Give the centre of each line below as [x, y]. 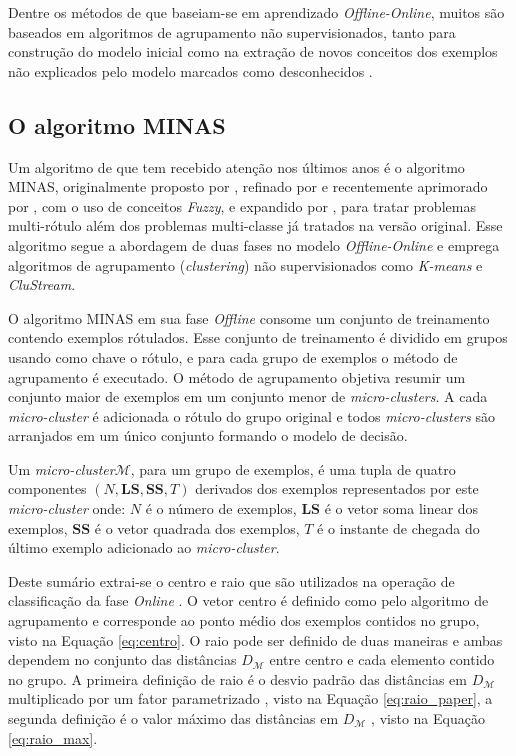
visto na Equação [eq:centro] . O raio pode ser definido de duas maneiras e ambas [255, 639]
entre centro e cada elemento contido [382, 659]
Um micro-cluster [61, 468]
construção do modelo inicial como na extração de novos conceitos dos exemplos [253, 51]
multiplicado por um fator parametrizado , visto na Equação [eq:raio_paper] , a [250, 698]
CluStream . [42, 284]
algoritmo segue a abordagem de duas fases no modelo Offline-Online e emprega [254, 244]
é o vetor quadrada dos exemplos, [197, 527]
